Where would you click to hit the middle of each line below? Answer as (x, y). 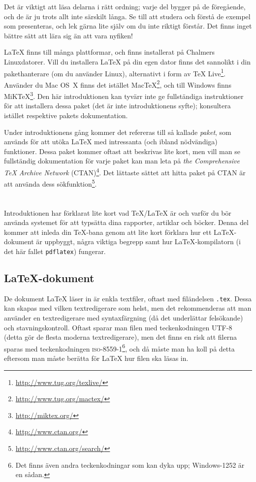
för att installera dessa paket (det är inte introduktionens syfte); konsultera (117, 106)
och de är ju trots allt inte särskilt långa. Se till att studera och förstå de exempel (127, 16)
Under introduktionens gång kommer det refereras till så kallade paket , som (118, 132)
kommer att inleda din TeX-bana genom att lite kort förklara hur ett (108, 232)
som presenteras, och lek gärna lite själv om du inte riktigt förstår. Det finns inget (128, 26)
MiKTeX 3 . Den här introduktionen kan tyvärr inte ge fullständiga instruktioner (124, 95)
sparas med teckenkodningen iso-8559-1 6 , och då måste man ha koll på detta (119, 348)
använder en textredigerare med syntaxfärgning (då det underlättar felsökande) (124, 318)
